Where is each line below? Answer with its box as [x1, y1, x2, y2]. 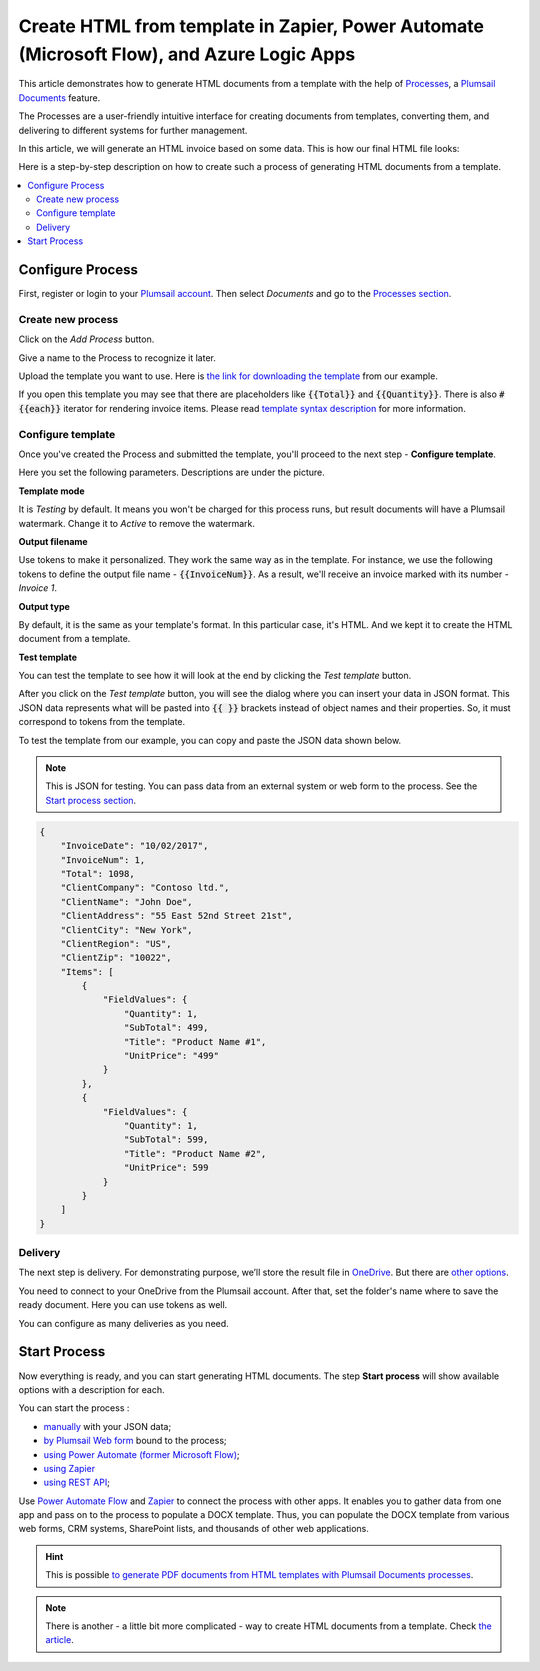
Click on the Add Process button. [18, 333, 155, 345]
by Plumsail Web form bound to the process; [43, 1435, 227, 1447]
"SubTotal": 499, [123, 1022, 209, 1034]
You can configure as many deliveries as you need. [18, 1317, 229, 1329]
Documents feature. [18, 91, 101, 104]
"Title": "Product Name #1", [123, 1036, 267, 1047]
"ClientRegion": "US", [60, 938, 172, 949]
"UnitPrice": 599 [123, 1162, 209, 1174]
